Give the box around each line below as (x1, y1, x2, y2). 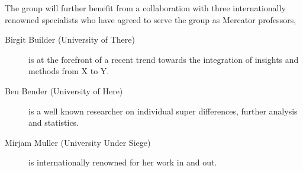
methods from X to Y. (28, 65, 109, 77)
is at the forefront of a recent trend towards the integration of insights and (28, 53, 299, 65)
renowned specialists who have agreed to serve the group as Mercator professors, (5, 13, 296, 26)
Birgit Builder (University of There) (5, 33, 135, 46)
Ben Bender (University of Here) (5, 84, 123, 97)
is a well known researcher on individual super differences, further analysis (28, 104, 298, 117)
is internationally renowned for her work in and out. (28, 156, 217, 168)
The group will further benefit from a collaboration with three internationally (5, 2, 286, 14)
